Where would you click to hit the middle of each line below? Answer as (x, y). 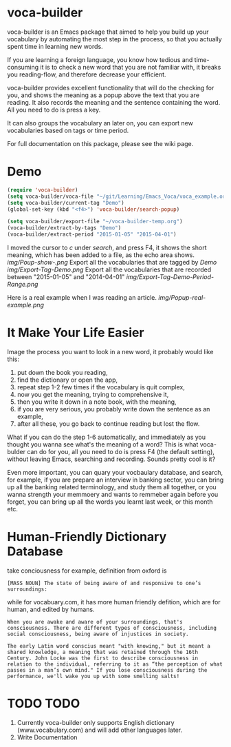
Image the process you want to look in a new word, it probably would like (110, 351)
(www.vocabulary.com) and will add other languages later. (100, 730)
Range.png (23, 284)
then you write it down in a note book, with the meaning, (97, 402)
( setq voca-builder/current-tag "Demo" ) (66, 203)
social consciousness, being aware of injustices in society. (98, 634)
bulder (16, 451)
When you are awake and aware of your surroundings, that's (95, 622)
